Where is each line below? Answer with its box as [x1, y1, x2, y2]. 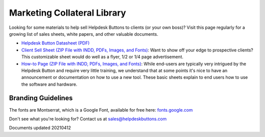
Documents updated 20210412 [9, 125, 71, 131]
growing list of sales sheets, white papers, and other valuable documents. [9, 31, 159, 37]
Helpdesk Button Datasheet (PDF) [21, 40, 90, 46]
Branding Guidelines [9, 94, 73, 102]
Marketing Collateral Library [9, 7, 126, 18]
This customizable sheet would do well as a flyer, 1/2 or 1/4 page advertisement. [21, 54, 184, 60]
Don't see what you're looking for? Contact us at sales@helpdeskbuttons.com [9, 115, 167, 122]
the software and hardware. [21, 81, 78, 87]
